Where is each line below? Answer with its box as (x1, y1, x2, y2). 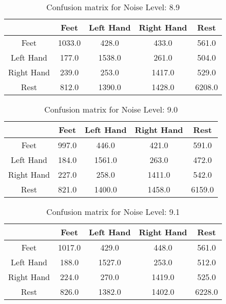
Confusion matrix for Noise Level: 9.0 (44, 103, 178, 115)
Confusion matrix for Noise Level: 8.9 (46, 1, 180, 13)
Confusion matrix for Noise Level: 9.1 (46, 206, 180, 217)
